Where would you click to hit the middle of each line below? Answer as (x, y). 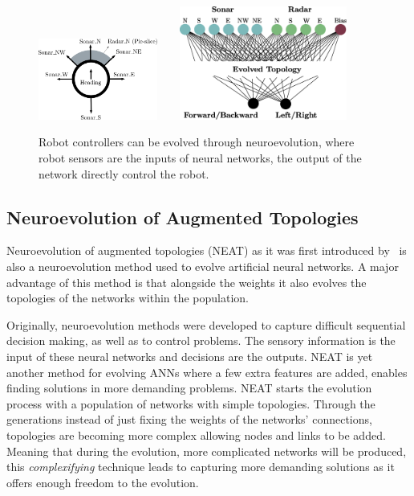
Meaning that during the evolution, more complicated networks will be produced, (207, 451)
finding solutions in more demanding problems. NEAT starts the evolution (189, 388)
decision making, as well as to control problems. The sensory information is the (201, 340)
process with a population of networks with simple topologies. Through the (191, 403)
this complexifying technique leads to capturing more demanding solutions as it (201, 467)
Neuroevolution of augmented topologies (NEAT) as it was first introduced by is (207, 250)
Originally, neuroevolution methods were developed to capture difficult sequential (206, 324)
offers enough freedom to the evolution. (103, 482)
